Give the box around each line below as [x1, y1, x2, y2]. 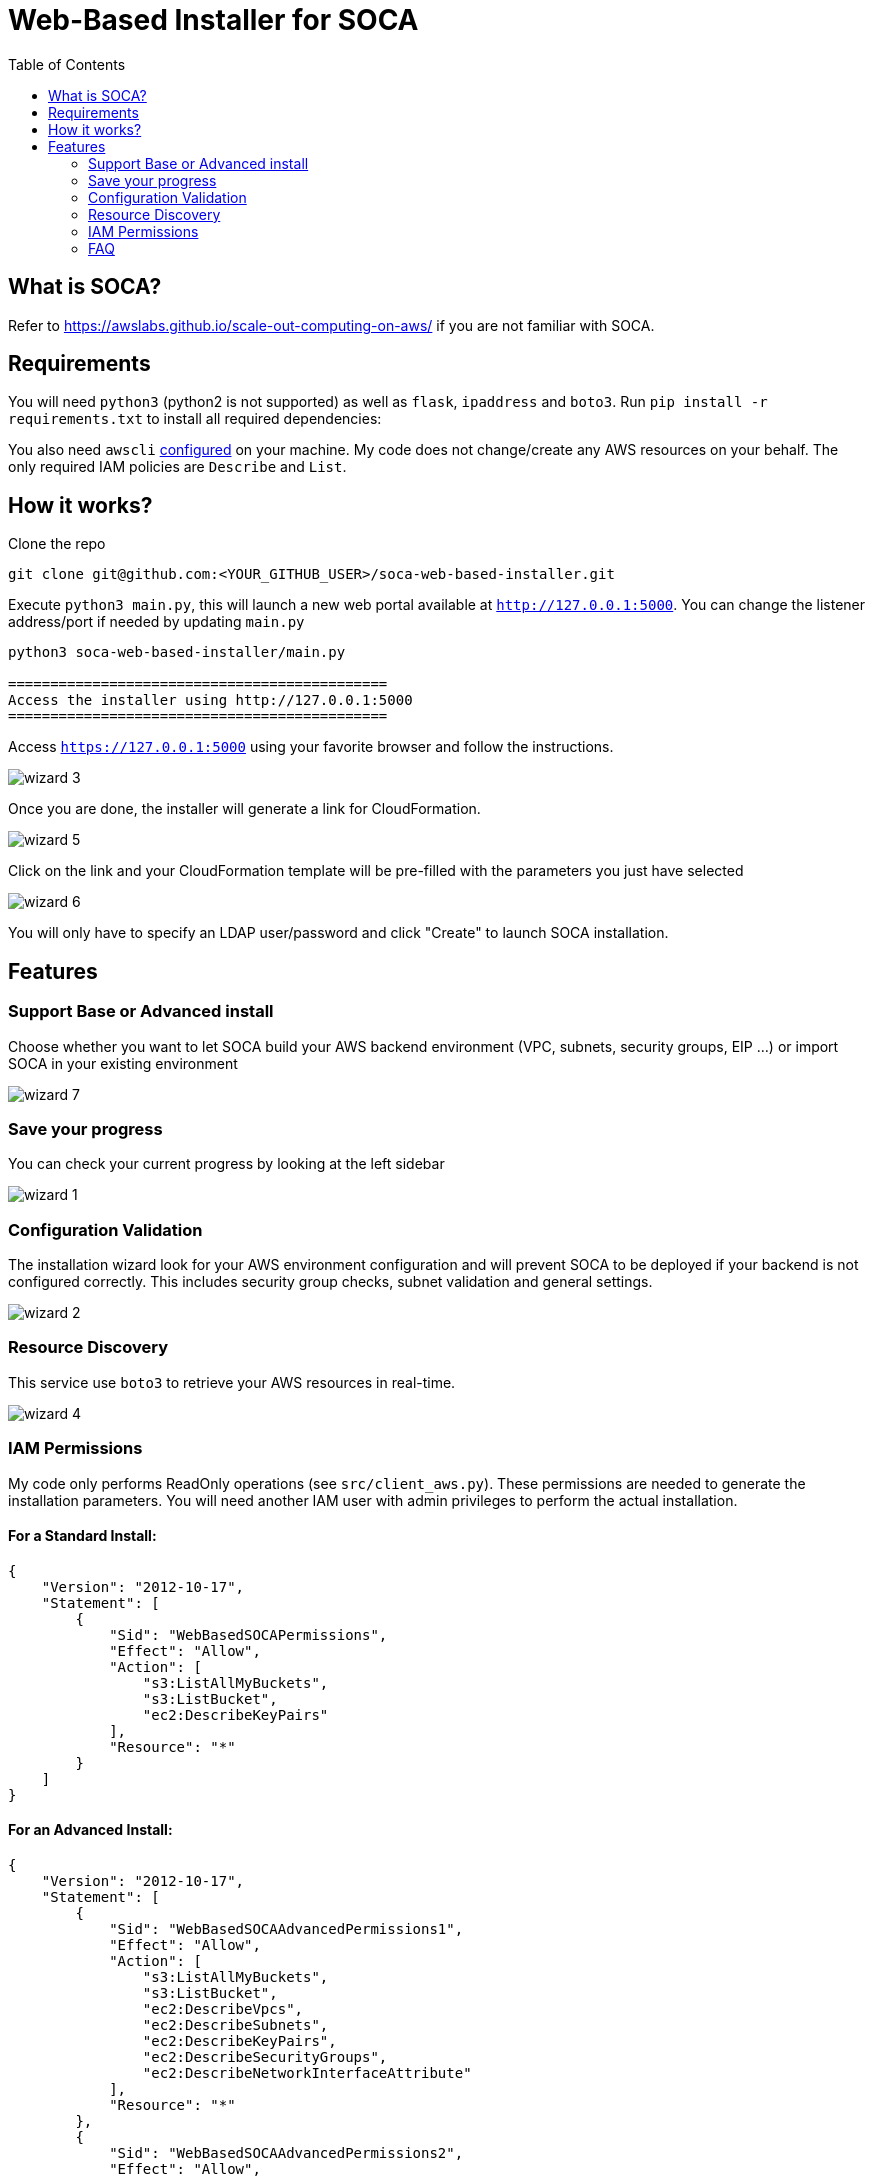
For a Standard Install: [8, 1527, 157, 1545]
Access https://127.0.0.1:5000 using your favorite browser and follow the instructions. [8, 738, 614, 756]
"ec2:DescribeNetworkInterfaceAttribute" [142, 2064, 472, 2081]
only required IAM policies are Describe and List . [8, 458, 347, 476]
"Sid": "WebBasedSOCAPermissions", [109, 1626, 388, 1643]
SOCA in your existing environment [8, 1054, 238, 1072]
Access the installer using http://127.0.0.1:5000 [8, 692, 413, 709]
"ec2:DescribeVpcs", [142, 2000, 304, 2017]
